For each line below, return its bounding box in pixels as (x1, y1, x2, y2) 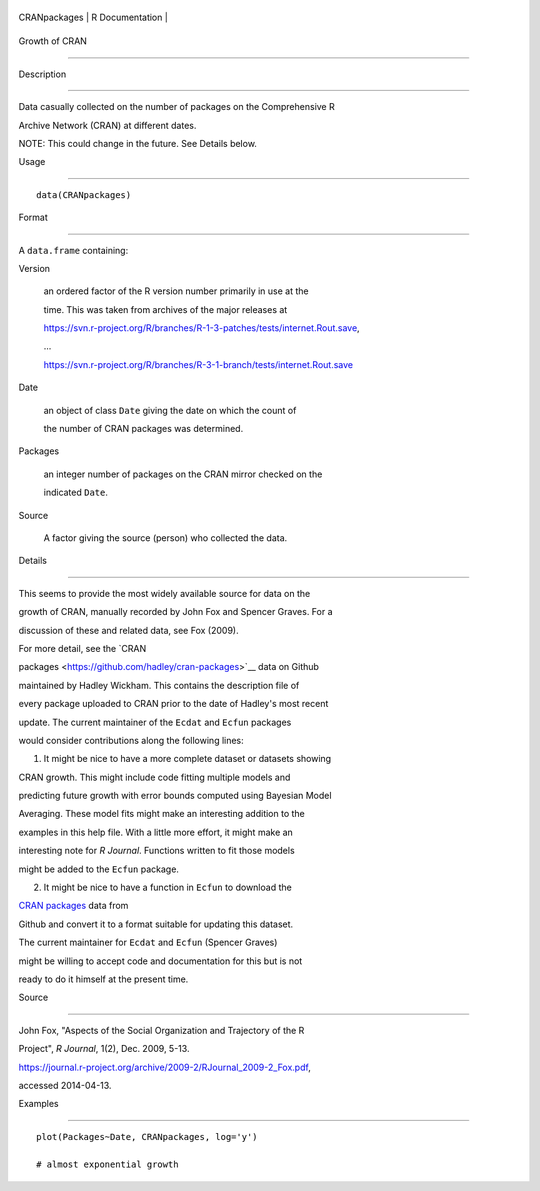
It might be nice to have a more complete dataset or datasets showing (43, 753, 332, 765)
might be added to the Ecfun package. (18, 863, 180, 875)
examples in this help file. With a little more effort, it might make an (18, 826, 294, 838)
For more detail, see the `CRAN (18, 642, 147, 654)
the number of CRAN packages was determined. (43, 423, 244, 435)
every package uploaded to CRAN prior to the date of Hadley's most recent (18, 698, 329, 710)
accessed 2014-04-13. (18, 1079, 112, 1091)
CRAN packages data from (18, 900, 129, 912)
